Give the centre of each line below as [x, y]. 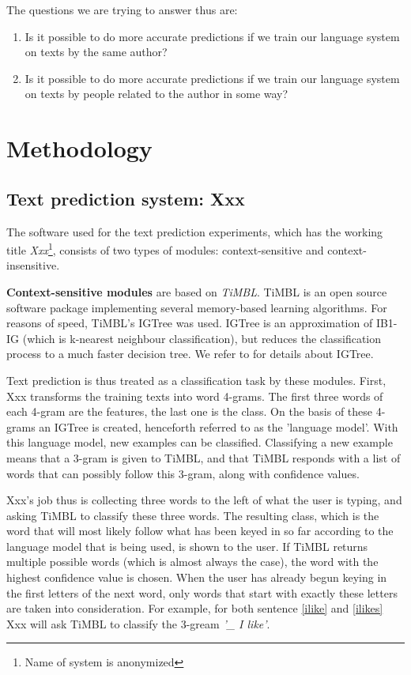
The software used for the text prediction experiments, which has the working [195, 231]
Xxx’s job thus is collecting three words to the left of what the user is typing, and [204, 500]
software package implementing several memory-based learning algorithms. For [197, 307]
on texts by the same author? [96, 52]
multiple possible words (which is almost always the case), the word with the [192, 562]
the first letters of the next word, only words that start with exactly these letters [202, 592]
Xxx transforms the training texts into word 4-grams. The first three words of [195, 396]
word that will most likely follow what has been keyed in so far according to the [200, 531]
